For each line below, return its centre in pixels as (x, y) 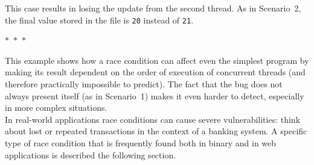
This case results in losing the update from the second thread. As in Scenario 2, (153, 8)
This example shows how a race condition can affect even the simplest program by (157, 60)
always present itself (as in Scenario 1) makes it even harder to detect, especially (155, 95)
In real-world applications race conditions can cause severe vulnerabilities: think (153, 119)
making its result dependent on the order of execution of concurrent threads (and (155, 72)
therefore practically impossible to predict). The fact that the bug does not (144, 84)
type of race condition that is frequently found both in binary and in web (141, 143)
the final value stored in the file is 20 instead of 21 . (99, 20)
